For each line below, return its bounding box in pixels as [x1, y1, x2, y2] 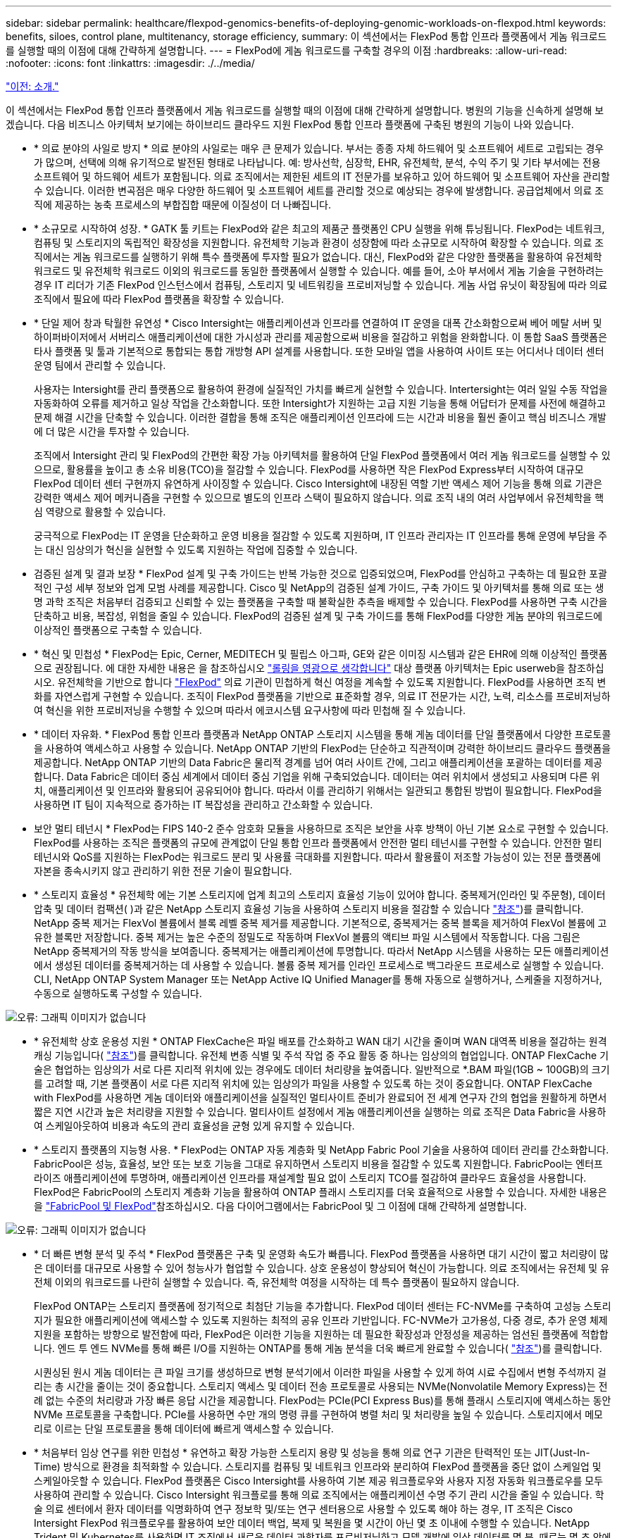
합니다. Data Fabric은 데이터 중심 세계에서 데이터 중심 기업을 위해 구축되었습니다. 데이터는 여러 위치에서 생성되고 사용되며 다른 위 [34, 770, 600, 782]
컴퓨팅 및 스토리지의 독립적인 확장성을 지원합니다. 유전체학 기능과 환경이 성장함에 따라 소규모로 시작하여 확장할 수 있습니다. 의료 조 [34, 237, 604, 249]
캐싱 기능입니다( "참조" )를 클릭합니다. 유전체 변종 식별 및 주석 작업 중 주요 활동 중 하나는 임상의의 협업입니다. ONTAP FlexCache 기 [34, 1049, 609, 1061]
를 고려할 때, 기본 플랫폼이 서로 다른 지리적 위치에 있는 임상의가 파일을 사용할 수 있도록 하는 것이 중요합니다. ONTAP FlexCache [34, 1077, 592, 1089]
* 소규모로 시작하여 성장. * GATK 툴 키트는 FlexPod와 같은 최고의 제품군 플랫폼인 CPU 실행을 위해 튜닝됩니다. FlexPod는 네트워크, [34, 223, 605, 235]
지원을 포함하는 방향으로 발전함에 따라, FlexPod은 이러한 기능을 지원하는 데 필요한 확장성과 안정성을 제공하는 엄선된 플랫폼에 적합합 [34, 1328, 609, 1340]
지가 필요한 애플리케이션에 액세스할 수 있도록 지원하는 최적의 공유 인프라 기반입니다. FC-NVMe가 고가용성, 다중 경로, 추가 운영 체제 [34, 1314, 608, 1326]
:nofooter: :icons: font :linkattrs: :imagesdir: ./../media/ [6, 57, 255, 69]
